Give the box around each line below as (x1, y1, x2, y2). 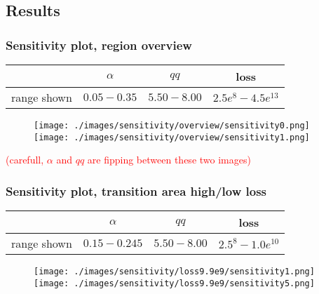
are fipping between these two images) (87, 152, 251, 167)
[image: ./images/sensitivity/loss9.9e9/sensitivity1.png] (34, 267, 315, 277)
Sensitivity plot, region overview (6, 36, 192, 53)
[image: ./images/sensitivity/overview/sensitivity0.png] (34, 121, 310, 131)
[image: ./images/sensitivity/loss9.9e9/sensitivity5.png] (34, 278, 315, 288)
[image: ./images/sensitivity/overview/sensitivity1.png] (34, 132, 310, 142)
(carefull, (6, 152, 44, 167)
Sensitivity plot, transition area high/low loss (6, 182, 266, 199)
